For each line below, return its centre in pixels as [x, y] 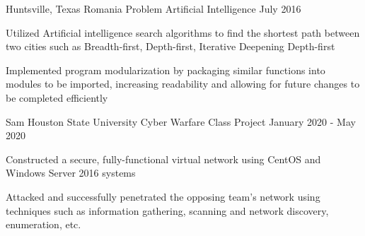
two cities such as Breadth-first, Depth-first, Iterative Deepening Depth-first [170, 46]
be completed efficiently [57, 97]
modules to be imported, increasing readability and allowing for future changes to [183, 84]
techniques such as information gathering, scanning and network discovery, [167, 210]
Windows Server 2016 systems [71, 173]
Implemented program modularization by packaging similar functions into [166, 70]
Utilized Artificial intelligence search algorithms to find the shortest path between [183, 32]
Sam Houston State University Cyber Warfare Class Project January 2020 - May [181, 121]
